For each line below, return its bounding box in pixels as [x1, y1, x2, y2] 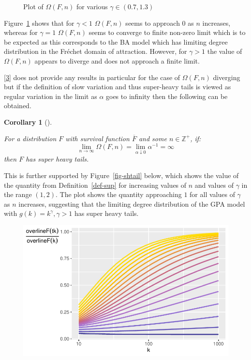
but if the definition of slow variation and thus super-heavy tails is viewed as [4, 82, 231, 92]
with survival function [65, 133, 130, 143]
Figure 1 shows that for [4, 17, 74, 28]
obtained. [4, 100, 31, 111]
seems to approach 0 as [125, 17, 194, 28]
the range [4, 189, 32, 199]
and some [138, 133, 167, 143]
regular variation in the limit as [4, 91, 97, 101]
